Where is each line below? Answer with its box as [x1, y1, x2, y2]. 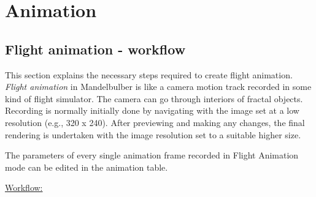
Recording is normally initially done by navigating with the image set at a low [5, 104, 299, 117]
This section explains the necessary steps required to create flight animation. [5, 68, 293, 81]
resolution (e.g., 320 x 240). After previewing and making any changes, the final [5, 116, 305, 128]
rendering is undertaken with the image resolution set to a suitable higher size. [5, 128, 301, 141]
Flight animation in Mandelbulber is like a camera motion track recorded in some [5, 80, 312, 93]
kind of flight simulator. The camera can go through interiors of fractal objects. [5, 92, 303, 105]
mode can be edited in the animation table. [5, 160, 168, 173]
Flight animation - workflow [5, 39, 186, 58]
